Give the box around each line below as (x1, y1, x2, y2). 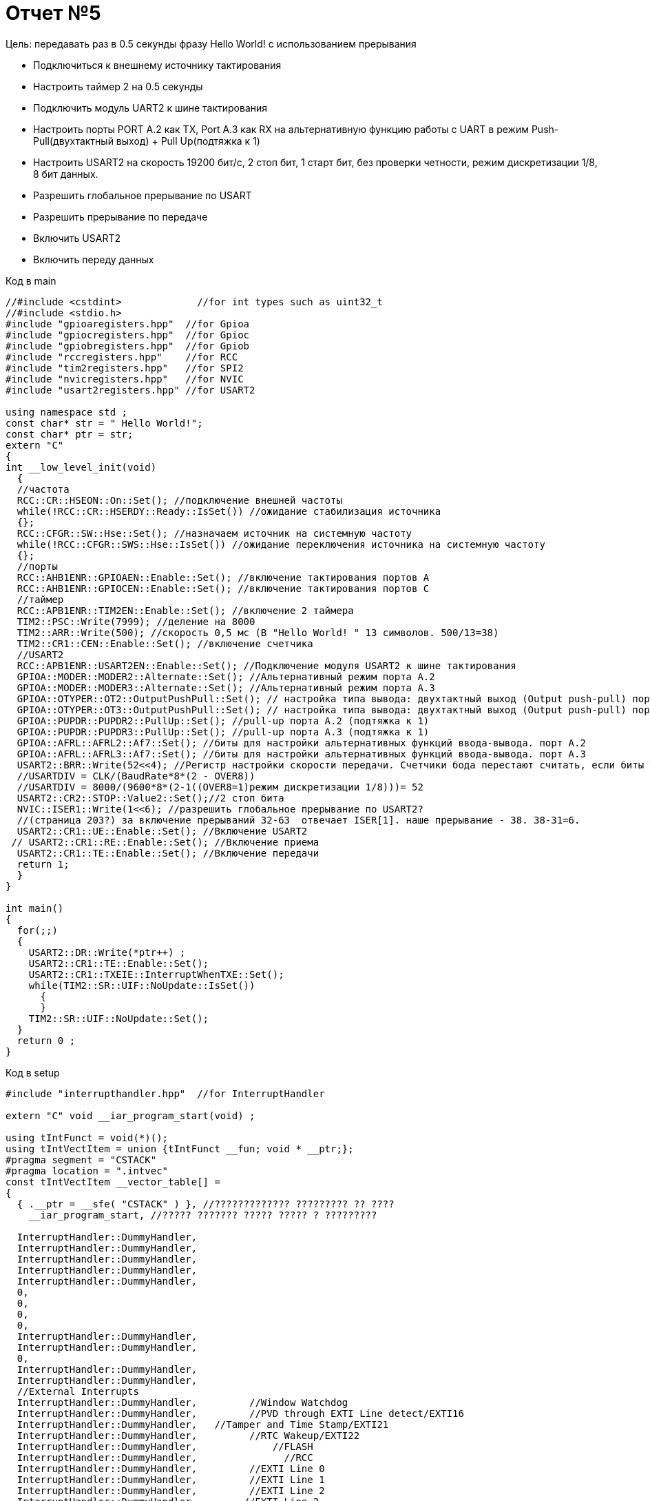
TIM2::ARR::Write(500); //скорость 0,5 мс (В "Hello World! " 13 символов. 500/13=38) (17, 626, 499, 638)
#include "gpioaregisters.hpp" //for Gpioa (6, 318, 250, 329)
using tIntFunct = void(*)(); (6, 1132, 169, 1143)
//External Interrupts (17, 1385, 139, 1397)
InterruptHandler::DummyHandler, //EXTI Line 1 (17, 1473, 325, 1485)
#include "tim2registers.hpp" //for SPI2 (6, 362, 244, 374)
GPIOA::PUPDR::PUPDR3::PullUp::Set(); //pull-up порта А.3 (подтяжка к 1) (17, 726, 430, 737)
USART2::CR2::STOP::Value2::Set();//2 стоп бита (17, 792, 284, 804)
